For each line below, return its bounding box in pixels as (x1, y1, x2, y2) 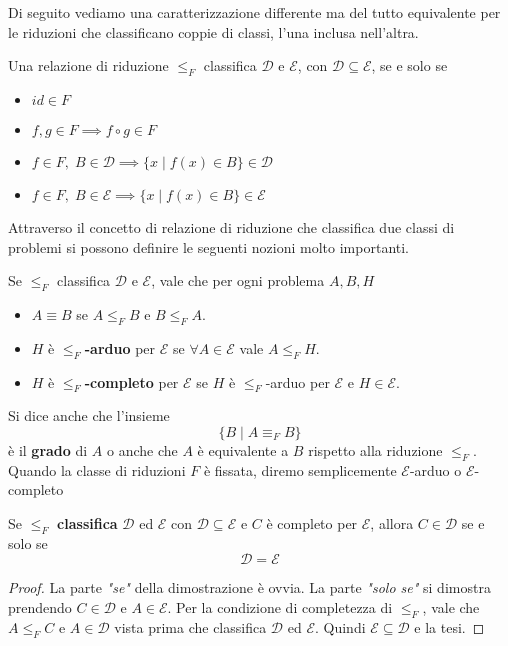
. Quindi (314, 616, 366, 637)
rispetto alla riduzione (308, 439, 443, 460)
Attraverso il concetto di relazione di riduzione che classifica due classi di (8, 216, 455, 237)
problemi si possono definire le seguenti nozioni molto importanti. (8, 236, 410, 257)
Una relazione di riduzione (8, 55, 169, 76)
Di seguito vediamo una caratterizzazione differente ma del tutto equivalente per (8, 2, 501, 22)
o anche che (107, 439, 178, 460)
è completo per (266, 512, 358, 533)
